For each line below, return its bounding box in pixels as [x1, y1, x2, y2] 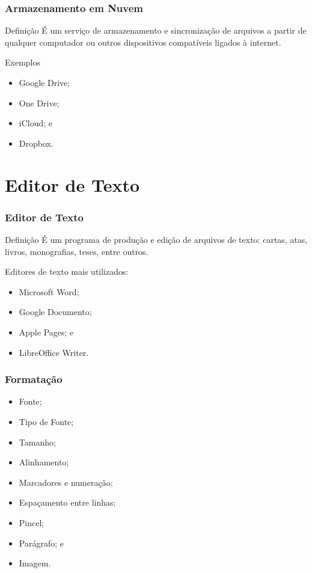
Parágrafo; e [19, 536, 64, 549]
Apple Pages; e [19, 325, 74, 338]
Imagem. [19, 557, 51, 569]
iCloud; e [19, 117, 53, 129]
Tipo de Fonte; [19, 415, 74, 427]
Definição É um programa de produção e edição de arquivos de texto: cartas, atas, [5, 233, 308, 245]
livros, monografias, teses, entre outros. [5, 245, 148, 257]
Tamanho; [19, 435, 56, 448]
